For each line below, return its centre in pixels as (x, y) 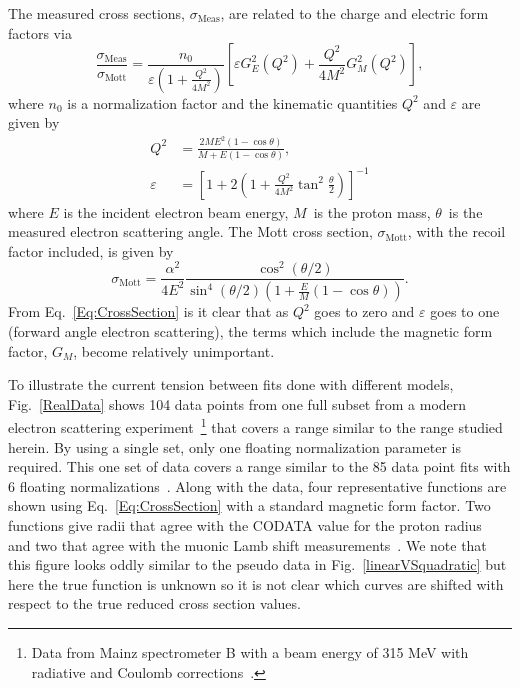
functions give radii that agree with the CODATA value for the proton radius (245, 524)
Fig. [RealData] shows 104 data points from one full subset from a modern (237, 403)
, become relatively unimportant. (174, 350)
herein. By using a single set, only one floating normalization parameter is (234, 446)
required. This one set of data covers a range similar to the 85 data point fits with (259, 466)
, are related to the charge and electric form (354, 13)
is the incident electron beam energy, (176, 211)
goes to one (465, 311)
